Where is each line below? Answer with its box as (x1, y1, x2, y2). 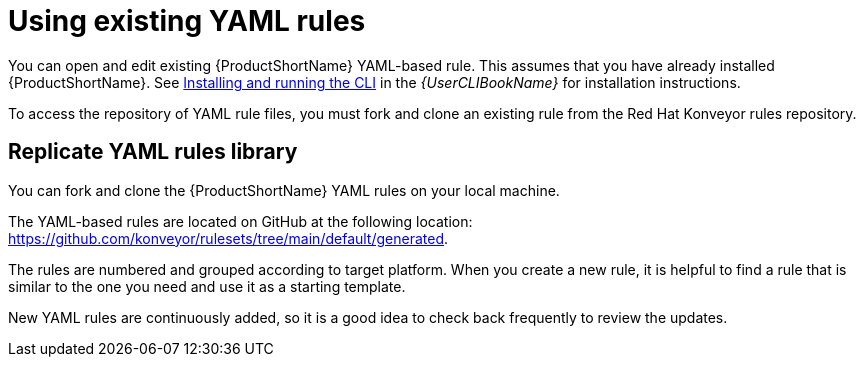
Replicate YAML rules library (8, 139, 298, 165)
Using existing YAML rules (8, 4, 366, 38)
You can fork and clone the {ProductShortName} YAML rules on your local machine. (8, 181, 560, 199)
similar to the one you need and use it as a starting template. (8, 277, 406, 295)
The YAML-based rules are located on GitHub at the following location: (8, 212, 473, 230)
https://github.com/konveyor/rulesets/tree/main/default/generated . (8, 229, 449, 247)
